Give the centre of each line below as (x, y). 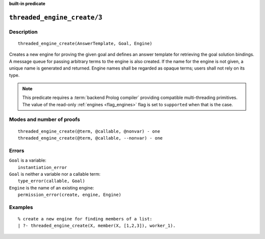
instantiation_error (42, 167)
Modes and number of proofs (45, 119)
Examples (21, 207)
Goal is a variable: (28, 160)
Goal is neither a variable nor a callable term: (55, 174)
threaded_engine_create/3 (56, 17)
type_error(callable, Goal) (52, 181)
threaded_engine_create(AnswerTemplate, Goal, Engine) (85, 43)
